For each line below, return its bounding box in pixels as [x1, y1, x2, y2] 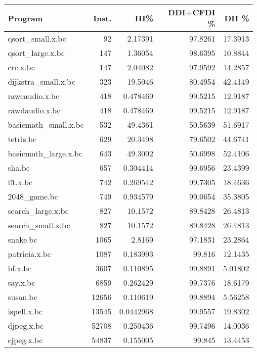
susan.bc [8, 291, 38, 302]
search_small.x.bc [8, 219, 70, 231]
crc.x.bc [8, 61, 35, 73]
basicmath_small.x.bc [8, 119, 84, 130]
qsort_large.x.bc [8, 47, 65, 58]
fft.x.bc [8, 176, 33, 188]
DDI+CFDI [168, 6, 215, 18]
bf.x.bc [8, 262, 32, 274]
